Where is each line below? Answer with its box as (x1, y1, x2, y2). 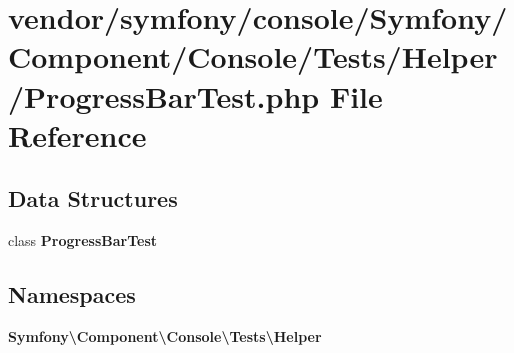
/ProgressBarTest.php (8, 75, 320, 116)
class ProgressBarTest (8, 230, 158, 251)
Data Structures (8, 183, 178, 214)
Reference (8, 114, 147, 155)
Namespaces (8, 279, 136, 310)
